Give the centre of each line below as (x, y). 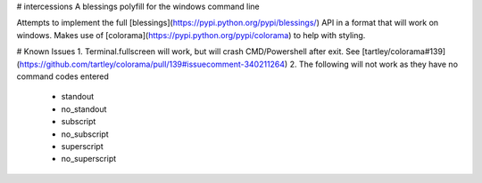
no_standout (84, 109)
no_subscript (85, 134)
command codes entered (62, 76)
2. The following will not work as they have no (374, 64)
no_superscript (89, 159)
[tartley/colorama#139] (404, 52)
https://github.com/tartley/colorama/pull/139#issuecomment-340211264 (152, 64)
